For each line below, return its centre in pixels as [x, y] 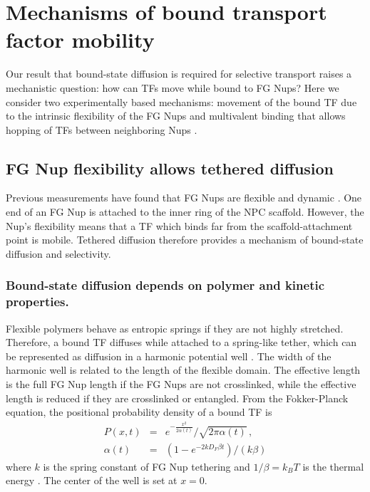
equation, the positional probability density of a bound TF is [139, 412]
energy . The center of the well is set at [92, 480]
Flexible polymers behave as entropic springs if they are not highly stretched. [175, 328]
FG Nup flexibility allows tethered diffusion [170, 168]
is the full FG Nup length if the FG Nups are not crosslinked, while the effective [181, 383]
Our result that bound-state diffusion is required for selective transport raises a [179, 74]
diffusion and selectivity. [58, 253]
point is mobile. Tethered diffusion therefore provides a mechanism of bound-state [185, 240]
